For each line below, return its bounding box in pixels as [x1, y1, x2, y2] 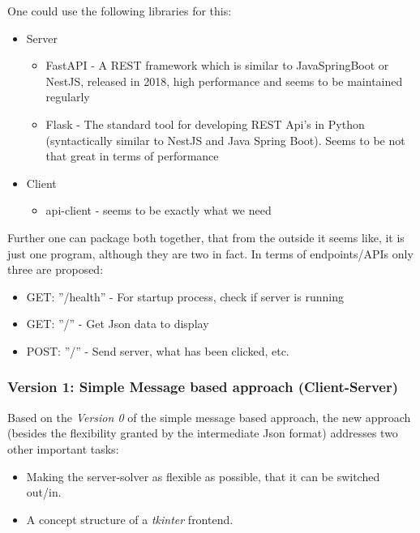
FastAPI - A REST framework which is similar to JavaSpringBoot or [45, 57, 389, 74]
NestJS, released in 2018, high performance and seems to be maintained [45, 72, 403, 89]
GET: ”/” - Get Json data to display [26, 315, 209, 332]
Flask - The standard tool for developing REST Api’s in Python [45, 115, 365, 132]
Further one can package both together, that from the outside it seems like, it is [7, 228, 405, 245]
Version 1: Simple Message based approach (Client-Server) [7, 377, 399, 397]
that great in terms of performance [45, 147, 219, 164]
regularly [45, 88, 90, 105]
